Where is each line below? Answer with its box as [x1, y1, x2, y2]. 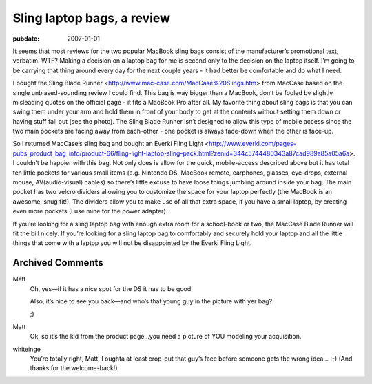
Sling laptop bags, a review [12, 10, 171, 25]
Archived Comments [12, 257, 103, 268]
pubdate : [12, 34, 40, 43]
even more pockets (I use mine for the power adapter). [12, 207, 168, 215]
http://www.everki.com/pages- [209, 140, 296, 148]
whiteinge [12, 345, 41, 353]
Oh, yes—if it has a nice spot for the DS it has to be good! [30, 284, 193, 292]
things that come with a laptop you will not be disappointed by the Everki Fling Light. [12, 239, 252, 247]
